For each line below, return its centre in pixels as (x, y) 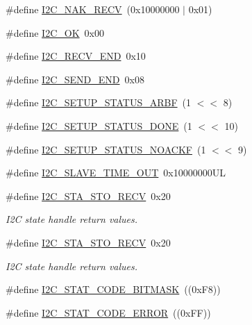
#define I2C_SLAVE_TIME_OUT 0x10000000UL (116, 173)
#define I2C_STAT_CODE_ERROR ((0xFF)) (108, 312)
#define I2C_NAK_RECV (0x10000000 (93, 9)
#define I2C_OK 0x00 (55, 32)
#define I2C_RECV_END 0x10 (76, 56)
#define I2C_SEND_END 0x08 (75, 79)
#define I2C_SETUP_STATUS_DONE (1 (99, 125)
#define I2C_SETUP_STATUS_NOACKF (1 (106, 149)
